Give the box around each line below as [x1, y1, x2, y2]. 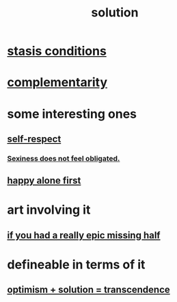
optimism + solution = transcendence [7, 284, 171, 296]
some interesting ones [7, 106, 137, 121]
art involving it [7, 202, 91, 218]
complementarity [7, 75, 108, 90]
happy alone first [7, 175, 81, 186]
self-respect [7, 133, 62, 144]
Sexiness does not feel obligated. [7, 153, 120, 163]
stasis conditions [7, 43, 107, 59]
